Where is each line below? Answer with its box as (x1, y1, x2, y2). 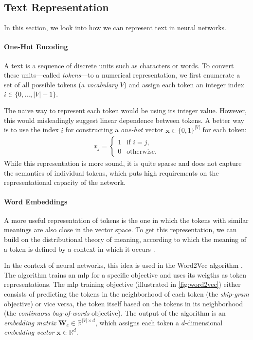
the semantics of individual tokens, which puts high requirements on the (4, 167, 219, 178)
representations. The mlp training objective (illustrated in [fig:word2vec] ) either (4, 279, 241, 289)
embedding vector (4, 327, 54, 337)
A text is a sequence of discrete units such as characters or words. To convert (4, 60, 234, 70)
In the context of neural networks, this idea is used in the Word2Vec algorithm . (4, 260, 243, 270)
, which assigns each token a (95, 317, 180, 327)
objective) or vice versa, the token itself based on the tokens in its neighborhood (4, 298, 243, 308)
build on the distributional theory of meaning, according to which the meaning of (4, 234, 247, 244)
